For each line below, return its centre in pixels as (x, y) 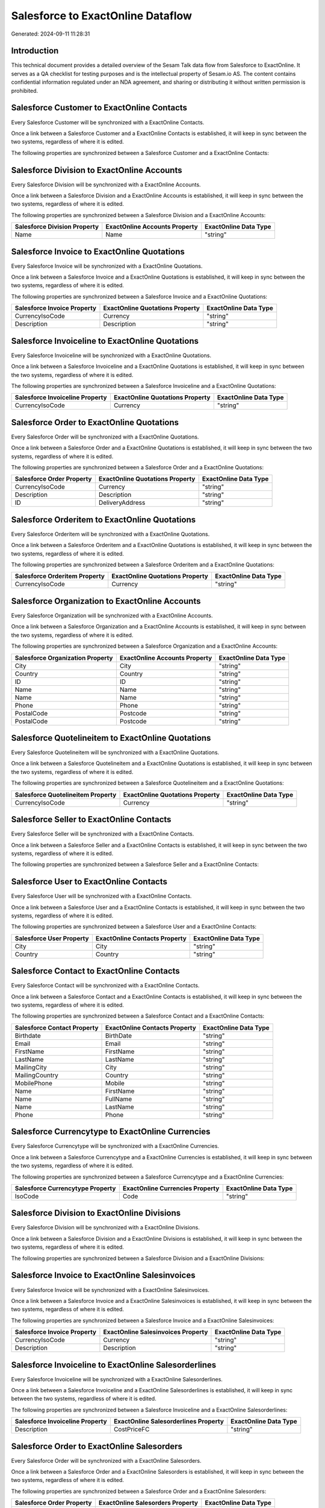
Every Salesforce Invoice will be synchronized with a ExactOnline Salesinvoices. (110, 1290)
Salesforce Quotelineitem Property (66, 794)
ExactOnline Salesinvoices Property (156, 1332)
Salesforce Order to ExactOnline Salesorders (97, 1446)
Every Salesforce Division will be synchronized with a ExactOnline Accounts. (106, 185)
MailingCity (31, 1067)
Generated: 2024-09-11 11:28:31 (51, 34)
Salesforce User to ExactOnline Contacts (89, 882)
